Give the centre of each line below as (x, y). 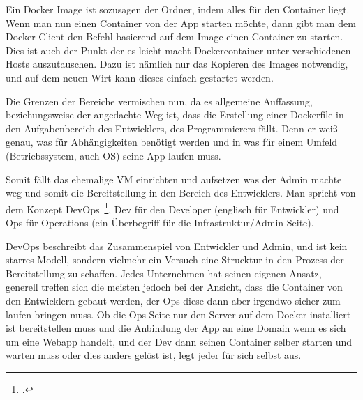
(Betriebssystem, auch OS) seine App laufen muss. (113, 155)
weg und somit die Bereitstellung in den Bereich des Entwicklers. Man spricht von (181, 193)
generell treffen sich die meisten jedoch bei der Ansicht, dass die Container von (174, 287)
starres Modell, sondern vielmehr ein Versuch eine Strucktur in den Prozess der (175, 260)
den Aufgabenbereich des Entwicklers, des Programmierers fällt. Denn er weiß (172, 128)
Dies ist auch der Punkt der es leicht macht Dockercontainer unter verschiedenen (178, 50)
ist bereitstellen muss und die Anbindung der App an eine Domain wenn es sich (176, 328)
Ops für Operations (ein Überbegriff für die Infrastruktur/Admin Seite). (160, 222)
